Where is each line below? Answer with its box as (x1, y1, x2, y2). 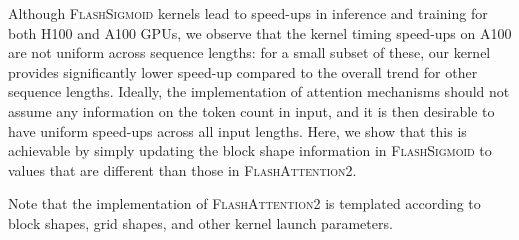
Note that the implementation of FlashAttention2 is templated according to (8, 193, 481, 214)
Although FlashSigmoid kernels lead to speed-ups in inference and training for (8, 3, 488, 23)
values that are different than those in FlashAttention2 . (8, 159, 357, 180)
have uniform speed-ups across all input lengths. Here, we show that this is (8, 120, 467, 141)
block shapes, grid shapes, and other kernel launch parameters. (8, 212, 393, 233)
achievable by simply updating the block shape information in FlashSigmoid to (8, 140, 492, 161)
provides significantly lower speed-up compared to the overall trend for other (8, 61, 478, 82)
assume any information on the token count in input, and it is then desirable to (8, 100, 495, 121)
